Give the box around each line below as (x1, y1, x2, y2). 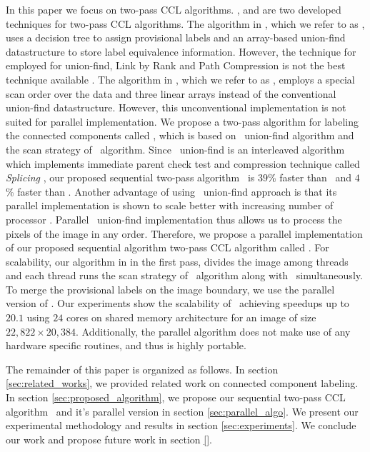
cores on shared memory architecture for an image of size (66, 310, 316, 325)
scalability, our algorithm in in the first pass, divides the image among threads (6, 253, 349, 268)
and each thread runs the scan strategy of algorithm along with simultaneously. (6, 268, 363, 283)
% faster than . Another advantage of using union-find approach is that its (6, 184, 337, 199)
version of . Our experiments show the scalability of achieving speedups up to (6, 296, 349, 311)
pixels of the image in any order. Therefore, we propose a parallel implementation (6, 226, 363, 241)
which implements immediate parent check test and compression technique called (6, 156, 360, 171)
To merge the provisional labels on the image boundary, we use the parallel (6, 281, 335, 296)
